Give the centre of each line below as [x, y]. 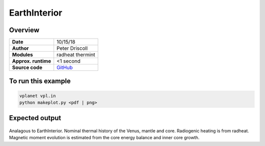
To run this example [40, 81]
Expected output [35, 118]
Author [20, 48]
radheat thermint [76, 55]
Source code [27, 67]
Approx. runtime [32, 61]
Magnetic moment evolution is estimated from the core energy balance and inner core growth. [104, 138]
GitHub [65, 67]
